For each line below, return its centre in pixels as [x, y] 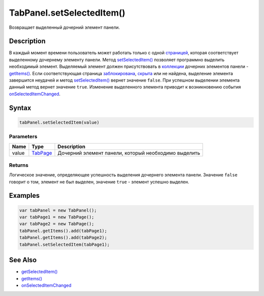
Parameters [23, 137]
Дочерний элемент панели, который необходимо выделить [129, 153]
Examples [24, 196]
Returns [19, 165]
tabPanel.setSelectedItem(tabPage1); [65, 244]
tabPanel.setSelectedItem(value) [59, 122]
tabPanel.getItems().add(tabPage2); [63, 238]
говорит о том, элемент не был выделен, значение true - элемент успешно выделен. [99, 182]
